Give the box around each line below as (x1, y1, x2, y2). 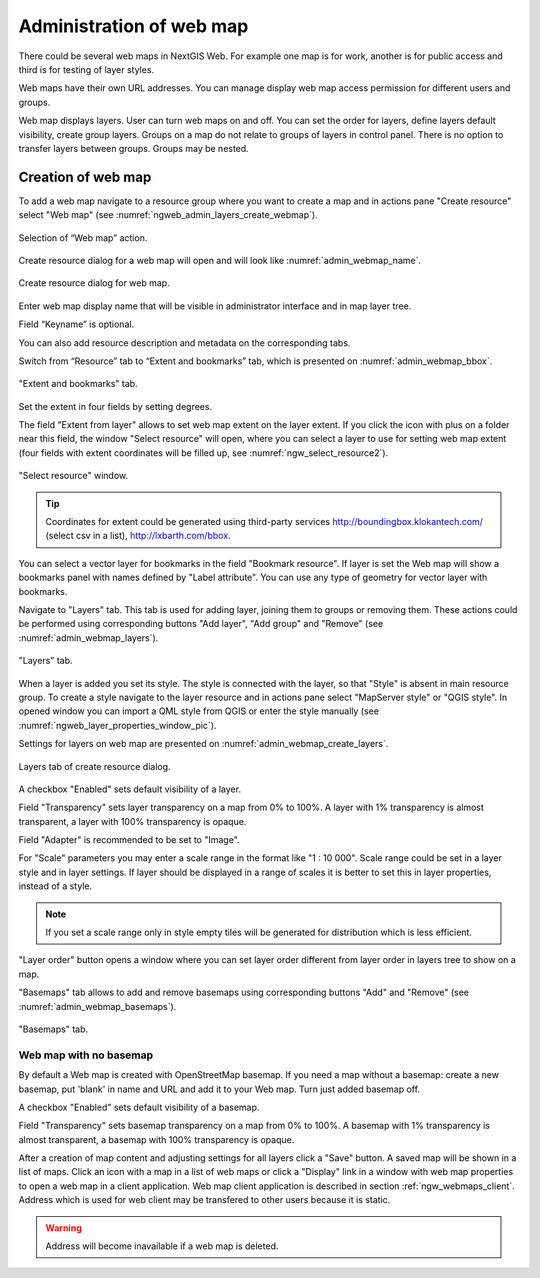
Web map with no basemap (18, 1048, 154, 1062)
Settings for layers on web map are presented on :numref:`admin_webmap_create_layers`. (18, 738, 389, 750)
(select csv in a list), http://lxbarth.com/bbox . (45, 530, 231, 542)
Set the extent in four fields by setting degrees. (18, 400, 213, 412)
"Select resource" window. (18, 470, 129, 482)
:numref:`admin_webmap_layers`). (18, 631, 159, 644)
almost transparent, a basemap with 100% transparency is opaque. (18, 1133, 295, 1145)
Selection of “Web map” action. (18, 231, 148, 244)
